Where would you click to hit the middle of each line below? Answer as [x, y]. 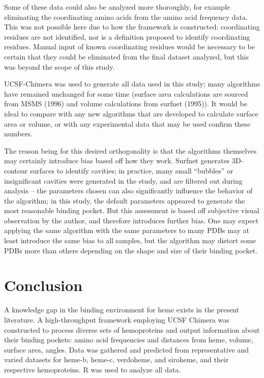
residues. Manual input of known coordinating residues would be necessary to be [129, 47]
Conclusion [43, 285]
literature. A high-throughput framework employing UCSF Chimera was [117, 319]
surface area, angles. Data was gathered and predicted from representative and [127, 349]
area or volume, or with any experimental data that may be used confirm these [127, 123]
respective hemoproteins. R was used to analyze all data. [93, 369]
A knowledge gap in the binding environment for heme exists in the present [122, 310]
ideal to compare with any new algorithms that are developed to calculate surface [131, 113]
